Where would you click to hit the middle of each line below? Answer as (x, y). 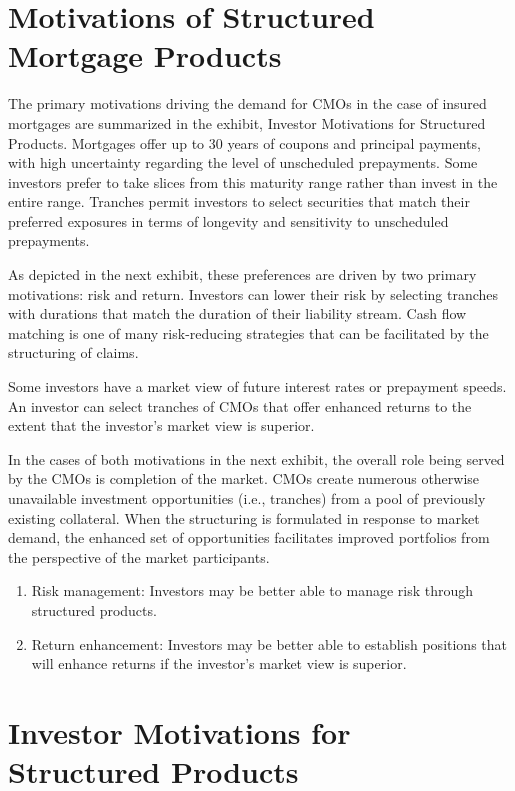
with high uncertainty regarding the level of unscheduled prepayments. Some (243, 162)
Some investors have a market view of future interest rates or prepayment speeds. (257, 386)
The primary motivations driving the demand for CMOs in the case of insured (247, 103)
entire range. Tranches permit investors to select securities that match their (239, 201)
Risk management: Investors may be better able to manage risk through (252, 590)
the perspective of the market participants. (139, 556)
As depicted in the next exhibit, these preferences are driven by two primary (242, 274)
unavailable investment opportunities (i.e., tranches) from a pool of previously (247, 498)
